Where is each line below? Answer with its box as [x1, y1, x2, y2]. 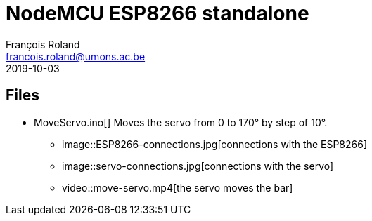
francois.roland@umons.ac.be [6, 50, 146, 62]
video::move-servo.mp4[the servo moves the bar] [62, 181, 293, 194]
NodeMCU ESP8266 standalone [6, 1, 309, 25]
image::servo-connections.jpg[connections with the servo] [62, 159, 334, 172]
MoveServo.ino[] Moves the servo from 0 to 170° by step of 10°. [34, 116, 328, 128]
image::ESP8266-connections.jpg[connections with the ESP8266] [62, 138, 367, 150]
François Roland [6, 38, 80, 51]
